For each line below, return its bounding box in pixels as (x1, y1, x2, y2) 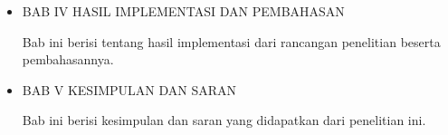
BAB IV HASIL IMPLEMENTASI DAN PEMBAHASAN (22, 2, 345, 20)
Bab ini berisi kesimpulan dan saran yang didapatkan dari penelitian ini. (22, 111, 426, 130)
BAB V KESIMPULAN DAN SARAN (22, 80, 237, 99)
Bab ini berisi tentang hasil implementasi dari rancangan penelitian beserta (22, 32, 441, 51)
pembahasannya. (22, 50, 114, 69)
